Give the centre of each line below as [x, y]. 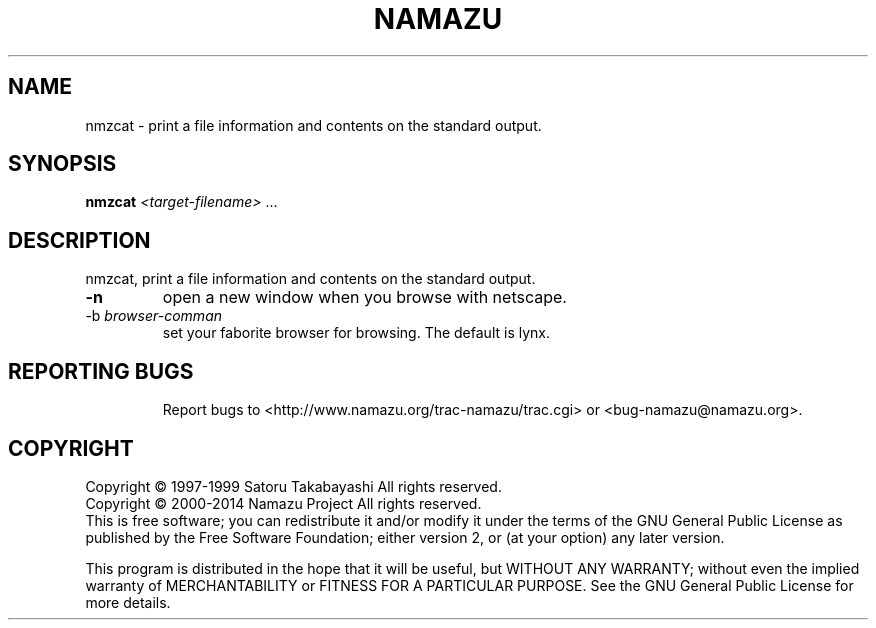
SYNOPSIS [62, 164]
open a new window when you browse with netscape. [364, 297]
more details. [128, 602]
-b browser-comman [153, 316]
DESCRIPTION [79, 240]
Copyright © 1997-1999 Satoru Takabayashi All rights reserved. [293, 486]
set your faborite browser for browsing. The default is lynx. [356, 333]
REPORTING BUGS [101, 371]
